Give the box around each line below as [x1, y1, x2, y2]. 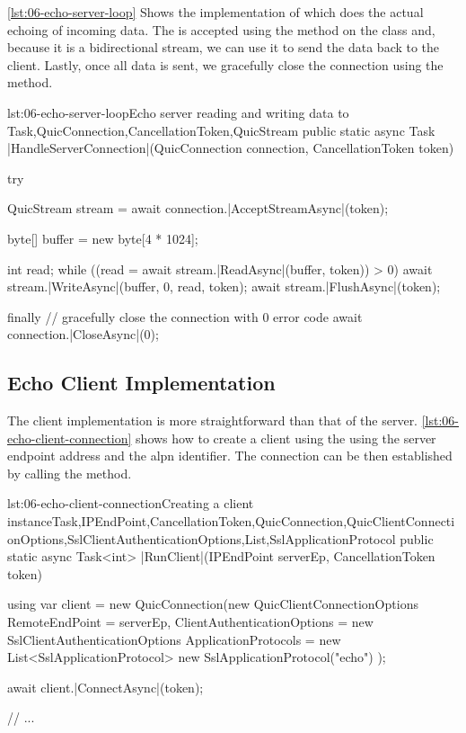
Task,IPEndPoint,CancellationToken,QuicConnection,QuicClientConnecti [51, 512, 455, 531]
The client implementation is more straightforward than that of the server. [7, 411, 418, 430]
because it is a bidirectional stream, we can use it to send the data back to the [7, 38, 440, 57]
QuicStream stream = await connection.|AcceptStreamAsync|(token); [7, 199, 389, 218]
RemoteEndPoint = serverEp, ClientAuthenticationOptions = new [7, 612, 374, 631]
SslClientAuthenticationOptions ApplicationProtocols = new [7, 630, 341, 648]
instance [7, 512, 52, 531]
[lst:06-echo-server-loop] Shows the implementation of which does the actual [7, 3, 424, 21]
